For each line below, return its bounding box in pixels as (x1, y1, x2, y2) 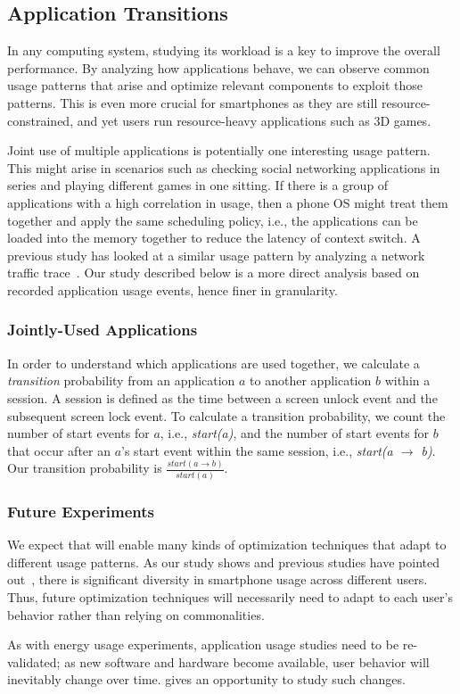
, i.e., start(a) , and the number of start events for (160, 424, 430, 442)
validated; (7, 652, 61, 671)
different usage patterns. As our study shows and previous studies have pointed (7, 552, 440, 571)
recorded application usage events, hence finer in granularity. (7, 280, 338, 299)
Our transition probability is (7, 459, 162, 477)
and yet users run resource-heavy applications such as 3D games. (77, 111, 431, 129)
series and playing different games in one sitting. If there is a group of (7, 176, 389, 194)
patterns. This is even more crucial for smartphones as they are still (7, 93, 378, 112)
